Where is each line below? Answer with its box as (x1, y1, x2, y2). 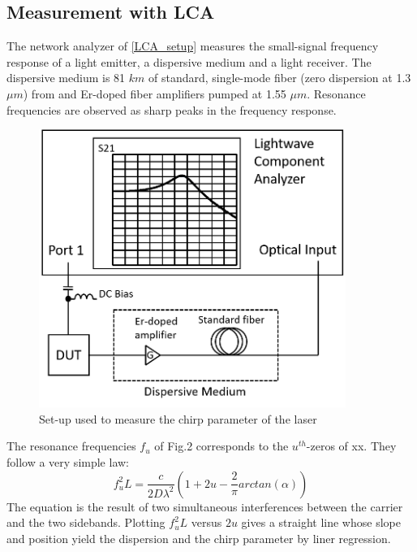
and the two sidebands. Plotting (6, 514, 166, 531)
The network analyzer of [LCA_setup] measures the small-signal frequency (6, 37, 379, 54)
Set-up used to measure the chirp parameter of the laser (39, 410, 317, 427)
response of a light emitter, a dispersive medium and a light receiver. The (6, 53, 372, 70)
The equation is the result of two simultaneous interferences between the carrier (6, 498, 403, 515)
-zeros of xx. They (306, 437, 397, 454)
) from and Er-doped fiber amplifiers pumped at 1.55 (23, 85, 286, 102)
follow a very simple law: (6, 454, 129, 471)
